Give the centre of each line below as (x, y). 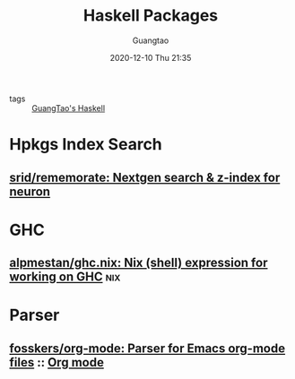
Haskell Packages (151, 16)
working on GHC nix (65, 277)
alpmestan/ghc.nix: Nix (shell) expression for (139, 263)
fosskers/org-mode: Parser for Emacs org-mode (147, 348)
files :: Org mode (57, 362)
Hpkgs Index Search (86, 145)
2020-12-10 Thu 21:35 (151, 57)
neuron (30, 191)
